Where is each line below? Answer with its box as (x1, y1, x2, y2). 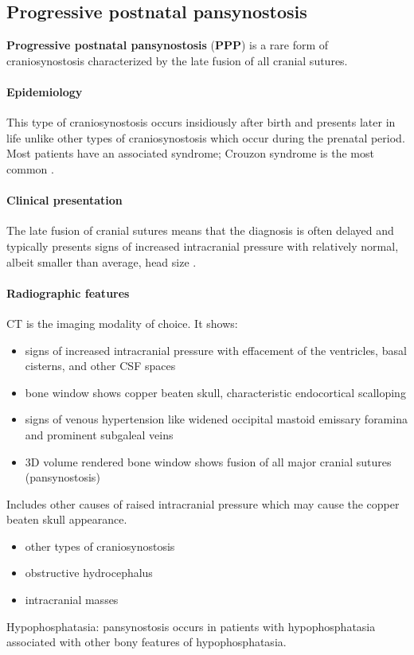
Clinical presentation (6, 192, 123, 209)
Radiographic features (6, 284, 130, 301)
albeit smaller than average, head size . (6, 253, 197, 270)
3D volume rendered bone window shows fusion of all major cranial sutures (25, 453, 392, 470)
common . (6, 160, 54, 177)
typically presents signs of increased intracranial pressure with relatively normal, (6, 237, 399, 254)
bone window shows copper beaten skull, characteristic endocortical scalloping (25, 384, 406, 400)
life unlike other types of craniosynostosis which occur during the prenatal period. (6, 129, 405, 146)
